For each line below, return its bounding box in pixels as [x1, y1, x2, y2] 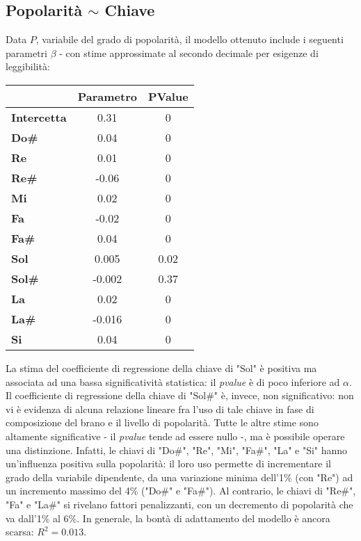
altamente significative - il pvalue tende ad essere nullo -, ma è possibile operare [6, 428, 345, 443]
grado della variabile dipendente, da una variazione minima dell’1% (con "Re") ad [6, 469, 353, 484]
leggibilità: [6, 59, 50, 74]
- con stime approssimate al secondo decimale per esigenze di [59, 45, 319, 60]
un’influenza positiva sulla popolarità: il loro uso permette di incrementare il [6, 456, 331, 471]
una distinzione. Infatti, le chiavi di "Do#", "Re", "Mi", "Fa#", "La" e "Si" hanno [6, 442, 348, 457]
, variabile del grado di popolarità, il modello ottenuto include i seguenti [35, 32, 344, 47]
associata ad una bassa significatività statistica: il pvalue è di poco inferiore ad [6, 374, 340, 389]
